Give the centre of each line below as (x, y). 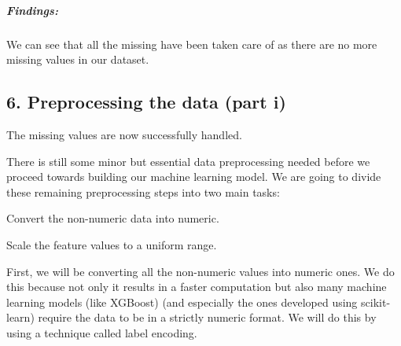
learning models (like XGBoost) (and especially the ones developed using (182, 302)
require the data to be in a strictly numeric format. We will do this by (207, 317)
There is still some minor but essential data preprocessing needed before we (188, 161)
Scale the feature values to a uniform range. (112, 244)
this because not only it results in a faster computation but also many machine (197, 287)
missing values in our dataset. (78, 59)
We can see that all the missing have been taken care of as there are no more (192, 44)
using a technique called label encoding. (102, 332)
